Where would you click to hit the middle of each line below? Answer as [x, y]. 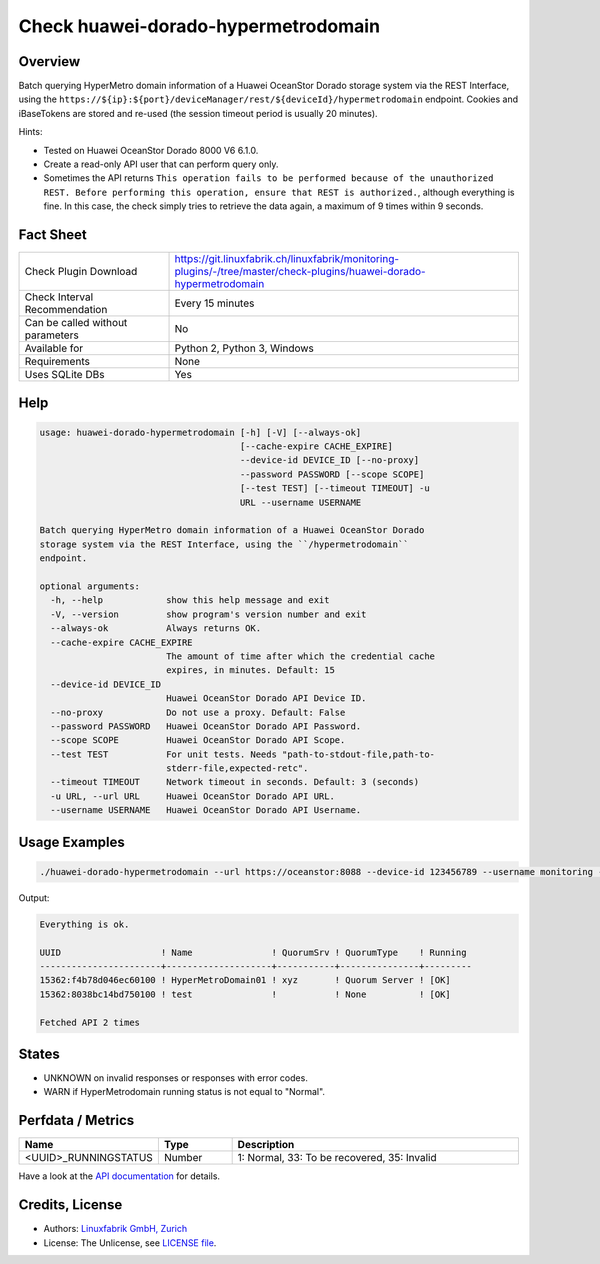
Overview [49, 61]
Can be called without [76, 323]
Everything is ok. [84, 924]
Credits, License [70, 1205]
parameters [51, 335]
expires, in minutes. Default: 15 [250, 670]
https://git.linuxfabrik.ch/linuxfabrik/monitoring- [287, 259]
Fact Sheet [52, 234]
